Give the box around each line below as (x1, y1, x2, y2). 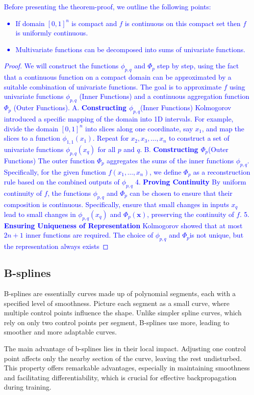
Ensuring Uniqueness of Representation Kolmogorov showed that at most (4, 220, 243, 230)
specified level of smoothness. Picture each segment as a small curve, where (4, 298, 230, 308)
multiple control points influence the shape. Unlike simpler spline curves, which (4, 307, 242, 318)
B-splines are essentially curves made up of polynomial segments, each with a (4, 288, 236, 299)
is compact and (71, 18, 117, 28)
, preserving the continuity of (147, 209, 234, 219)
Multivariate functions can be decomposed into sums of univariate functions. (15, 44, 246, 54)
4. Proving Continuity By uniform (135, 176, 246, 186)
